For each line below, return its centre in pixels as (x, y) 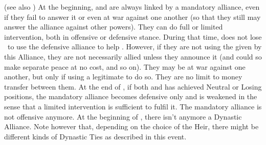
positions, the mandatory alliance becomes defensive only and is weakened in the (131, 96)
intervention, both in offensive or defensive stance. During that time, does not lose (133, 36)
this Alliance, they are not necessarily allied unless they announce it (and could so (133, 56)
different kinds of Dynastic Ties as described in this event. (95, 136)
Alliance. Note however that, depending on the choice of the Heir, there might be (131, 126)
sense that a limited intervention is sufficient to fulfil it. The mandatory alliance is (133, 106)
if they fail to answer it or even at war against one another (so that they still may (132, 17)
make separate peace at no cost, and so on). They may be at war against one (125, 66)
